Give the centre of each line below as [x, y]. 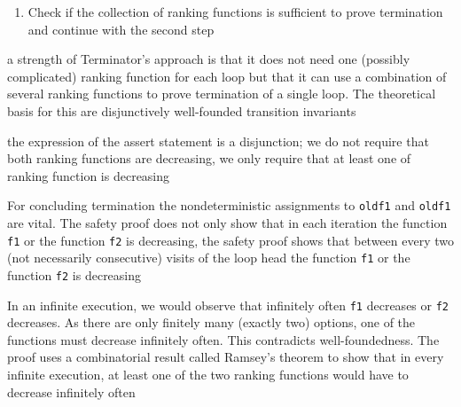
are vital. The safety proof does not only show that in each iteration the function [227, 223]
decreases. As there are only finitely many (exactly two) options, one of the [211, 322]
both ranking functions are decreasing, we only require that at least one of [209, 158]
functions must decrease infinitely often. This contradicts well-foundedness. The [223, 339]
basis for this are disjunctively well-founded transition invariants [182, 110]
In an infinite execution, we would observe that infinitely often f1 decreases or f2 [228, 305]
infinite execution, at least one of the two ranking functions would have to [208, 374]
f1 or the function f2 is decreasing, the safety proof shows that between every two [230, 240]
